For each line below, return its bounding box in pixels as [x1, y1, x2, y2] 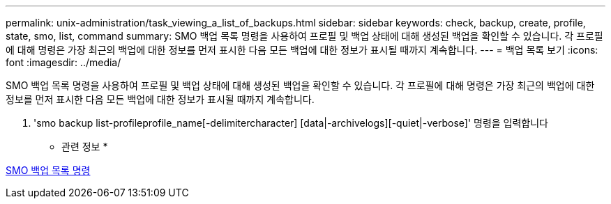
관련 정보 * [61, 141, 108, 152]
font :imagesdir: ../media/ [6, 56, 121, 68]
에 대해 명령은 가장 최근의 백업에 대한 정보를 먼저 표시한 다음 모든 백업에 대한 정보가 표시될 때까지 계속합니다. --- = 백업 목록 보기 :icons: [6, 44, 598, 56]
